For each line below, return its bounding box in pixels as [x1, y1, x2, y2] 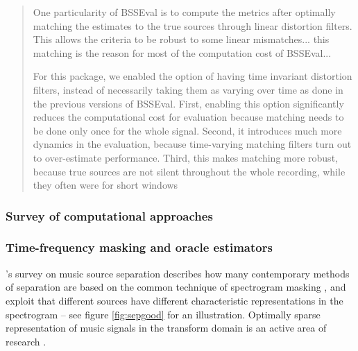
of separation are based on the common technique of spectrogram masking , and [6, 280, 346, 294]
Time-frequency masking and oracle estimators [6, 239, 273, 256]
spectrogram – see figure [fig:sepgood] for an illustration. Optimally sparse [6, 307, 321, 321]
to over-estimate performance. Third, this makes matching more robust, [33, 150, 338, 164]
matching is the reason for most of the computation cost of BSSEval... [33, 45, 332, 60]
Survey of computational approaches [6, 207, 213, 224]
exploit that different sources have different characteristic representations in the [6, 293, 343, 307]
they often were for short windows [33, 178, 178, 192]
